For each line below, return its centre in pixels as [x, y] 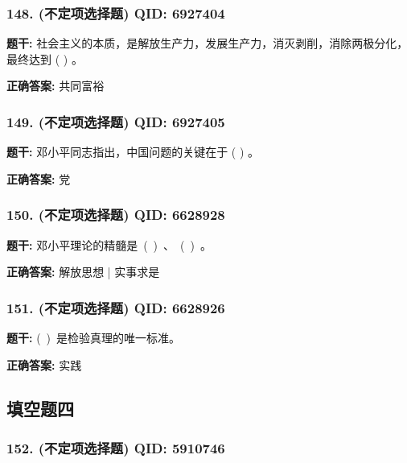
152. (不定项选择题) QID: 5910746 [116, 447]
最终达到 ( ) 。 [45, 58]
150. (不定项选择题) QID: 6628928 [116, 215]
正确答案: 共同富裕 [55, 86]
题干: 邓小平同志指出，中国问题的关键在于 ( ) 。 [133, 152]
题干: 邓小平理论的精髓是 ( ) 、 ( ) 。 [109, 244]
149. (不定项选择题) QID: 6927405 [116, 121]
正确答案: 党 [39, 178]
